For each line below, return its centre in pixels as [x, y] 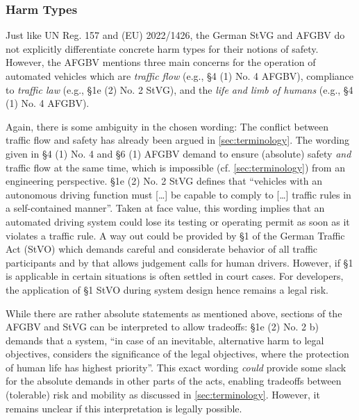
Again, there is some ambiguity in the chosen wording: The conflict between [167, 126]
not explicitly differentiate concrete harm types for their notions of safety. [162, 48]
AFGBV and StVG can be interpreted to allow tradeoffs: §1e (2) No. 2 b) [162, 327]
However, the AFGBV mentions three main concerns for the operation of [161, 62]
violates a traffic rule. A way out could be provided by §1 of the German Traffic [175, 235]
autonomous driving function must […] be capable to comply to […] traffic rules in [178, 194]
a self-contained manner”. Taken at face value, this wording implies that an [165, 208]
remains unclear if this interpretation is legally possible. [124, 408]
